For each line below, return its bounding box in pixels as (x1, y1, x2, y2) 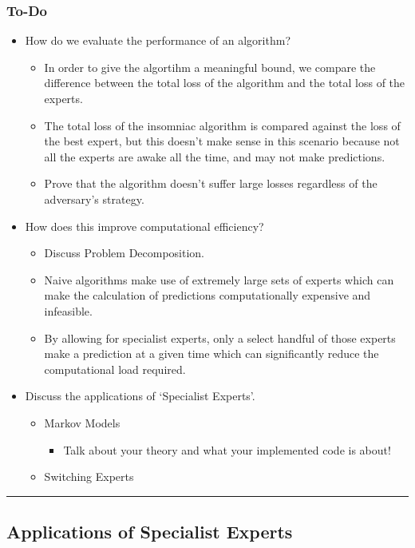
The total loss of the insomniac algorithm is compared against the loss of (44, 117, 401, 133)
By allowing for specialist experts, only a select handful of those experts (44, 329, 396, 346)
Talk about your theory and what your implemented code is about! (63, 441, 391, 458)
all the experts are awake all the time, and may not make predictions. (44, 148, 385, 165)
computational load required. (44, 360, 186, 377)
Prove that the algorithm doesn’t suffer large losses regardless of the (44, 175, 377, 192)
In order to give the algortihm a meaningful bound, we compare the (44, 58, 376, 75)
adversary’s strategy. (44, 190, 144, 207)
